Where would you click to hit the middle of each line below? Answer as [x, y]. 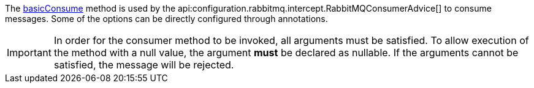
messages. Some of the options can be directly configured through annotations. [166, 19]
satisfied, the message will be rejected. [144, 65]
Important [29, 53]
